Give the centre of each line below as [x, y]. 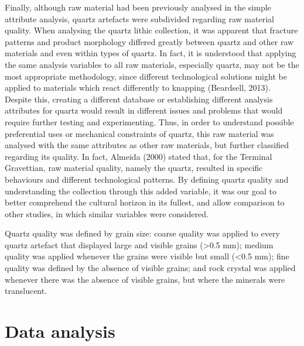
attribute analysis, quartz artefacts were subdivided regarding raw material [139, 18]
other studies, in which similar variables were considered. [107, 213]
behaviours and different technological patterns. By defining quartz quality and [147, 179]
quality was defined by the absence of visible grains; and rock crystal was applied [150, 268]
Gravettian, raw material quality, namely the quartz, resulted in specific [134, 168]
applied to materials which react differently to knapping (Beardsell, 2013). [138, 88]
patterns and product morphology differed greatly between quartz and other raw [149, 41]
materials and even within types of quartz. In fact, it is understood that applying [151, 53]
